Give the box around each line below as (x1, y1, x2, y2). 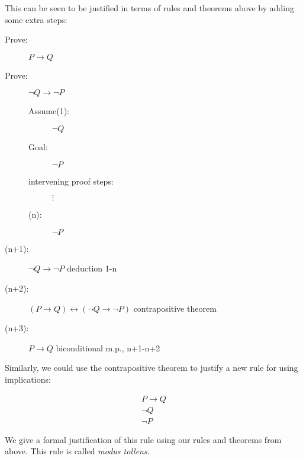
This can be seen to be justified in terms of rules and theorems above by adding (5, 2, 295, 14)
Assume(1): (28, 105, 69, 117)
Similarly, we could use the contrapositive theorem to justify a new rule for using (5, 361, 298, 374)
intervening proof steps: (28, 174, 114, 187)
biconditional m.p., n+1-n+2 (56, 341, 160, 354)
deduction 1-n (67, 262, 117, 274)
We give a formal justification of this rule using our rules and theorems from (5, 433, 282, 445)
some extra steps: (5, 13, 67, 25)
